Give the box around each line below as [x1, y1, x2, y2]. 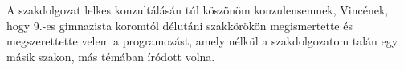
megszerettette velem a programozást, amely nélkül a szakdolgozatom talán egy [6, 33, 398, 49]
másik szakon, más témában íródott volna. [6, 48, 215, 64]
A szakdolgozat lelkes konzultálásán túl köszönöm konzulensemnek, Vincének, [6, 2, 389, 18]
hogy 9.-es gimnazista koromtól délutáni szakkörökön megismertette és [6, 17, 353, 33]
